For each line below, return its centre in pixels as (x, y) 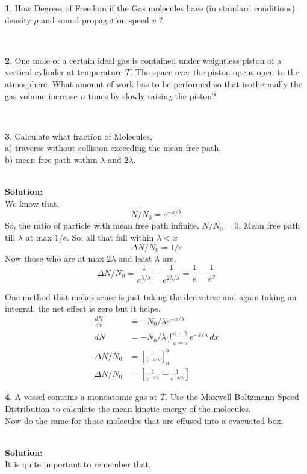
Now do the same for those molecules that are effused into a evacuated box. (144, 420)
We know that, (32, 203)
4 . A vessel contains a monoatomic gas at (81, 397)
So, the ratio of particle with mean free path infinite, (102, 225)
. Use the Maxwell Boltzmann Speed (232, 397)
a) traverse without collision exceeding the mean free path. (113, 148)
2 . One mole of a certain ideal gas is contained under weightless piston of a (143, 60)
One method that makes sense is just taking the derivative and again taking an (151, 296)
